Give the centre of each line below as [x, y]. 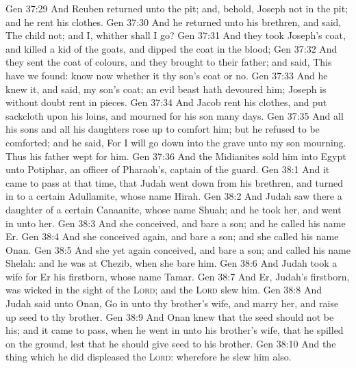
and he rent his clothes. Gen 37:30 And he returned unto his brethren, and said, [174, 22]
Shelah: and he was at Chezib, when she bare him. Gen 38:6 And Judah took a [171, 263]
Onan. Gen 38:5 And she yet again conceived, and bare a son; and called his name [178, 249]
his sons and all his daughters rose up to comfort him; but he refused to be [163, 129]
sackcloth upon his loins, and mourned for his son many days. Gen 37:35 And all [175, 115]
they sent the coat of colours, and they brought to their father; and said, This [169, 62]
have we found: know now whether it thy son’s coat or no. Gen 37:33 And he [167, 75]
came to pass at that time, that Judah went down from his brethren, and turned [174, 182]
